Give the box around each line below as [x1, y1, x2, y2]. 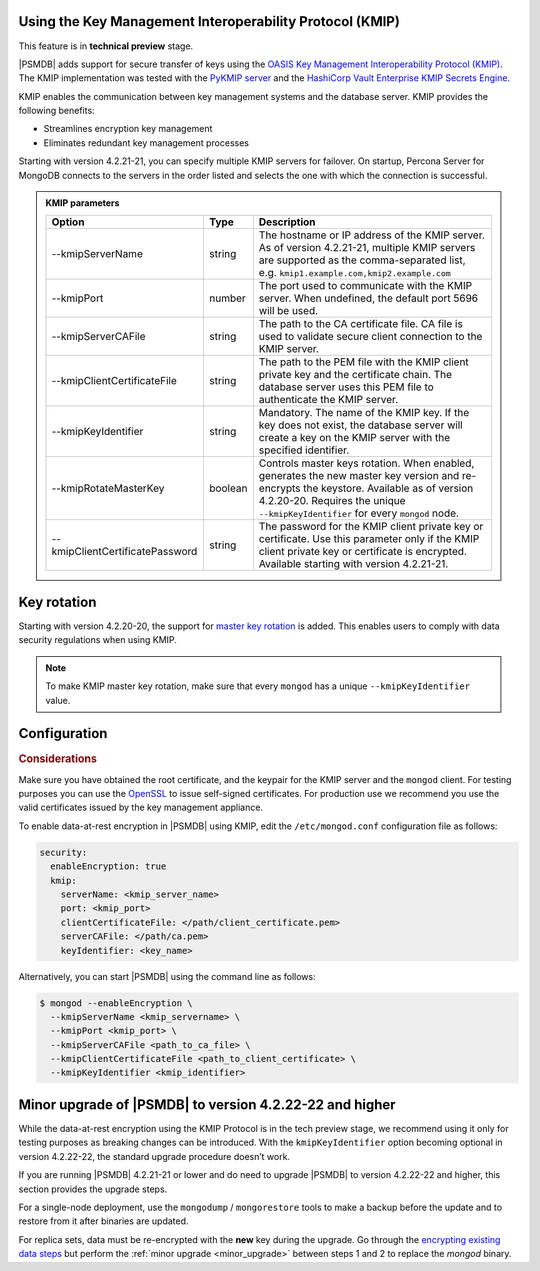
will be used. [258, 304, 319, 318]
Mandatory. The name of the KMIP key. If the [258, 406, 470, 420]
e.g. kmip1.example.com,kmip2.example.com [258, 266, 452, 280]
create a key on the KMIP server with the [258, 431, 451, 445]
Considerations [18, 752, 97, 766]
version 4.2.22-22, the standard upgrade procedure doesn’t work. [18, 1150, 290, 1162]
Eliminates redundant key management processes [43, 136, 250, 149]
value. [45, 694, 71, 706]
